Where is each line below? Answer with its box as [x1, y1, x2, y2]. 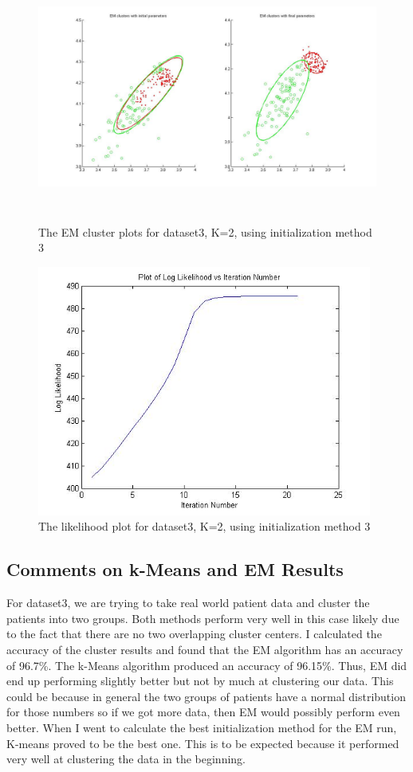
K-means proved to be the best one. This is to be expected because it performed [6, 735, 399, 751]
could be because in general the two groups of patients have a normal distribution [6, 688, 406, 704]
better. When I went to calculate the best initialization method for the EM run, [6, 719, 397, 735]
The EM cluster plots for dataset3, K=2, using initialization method [38, 223, 372, 240]
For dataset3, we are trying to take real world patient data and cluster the [6, 594, 370, 611]
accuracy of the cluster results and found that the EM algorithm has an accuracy [6, 641, 403, 657]
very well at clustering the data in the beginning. [6, 750, 246, 767]
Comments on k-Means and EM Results [6, 557, 344, 582]
